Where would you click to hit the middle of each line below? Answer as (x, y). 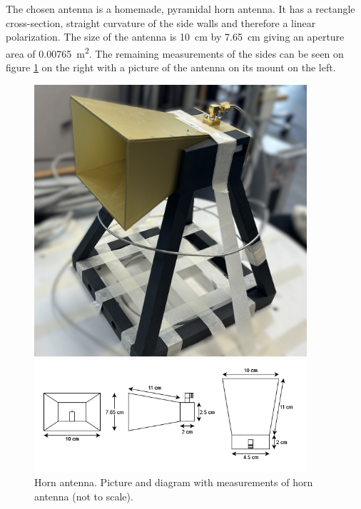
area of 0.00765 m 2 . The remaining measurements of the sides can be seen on (175, 52)
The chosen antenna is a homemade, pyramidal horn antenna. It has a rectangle (180, 9)
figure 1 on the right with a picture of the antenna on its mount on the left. (171, 67)
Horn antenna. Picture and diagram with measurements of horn (174, 482)
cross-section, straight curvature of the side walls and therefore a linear (161, 22)
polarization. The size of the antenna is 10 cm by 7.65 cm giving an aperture (175, 37)
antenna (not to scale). (84, 496)
